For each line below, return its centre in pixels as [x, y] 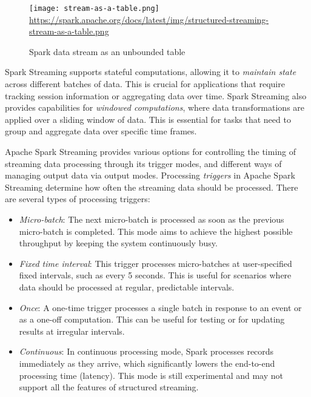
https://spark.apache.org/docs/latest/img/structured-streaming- [149, 19]
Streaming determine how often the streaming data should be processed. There [152, 187]
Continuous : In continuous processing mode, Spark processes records [146, 351]
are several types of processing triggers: [78, 199]
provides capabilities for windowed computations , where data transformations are [155, 107]
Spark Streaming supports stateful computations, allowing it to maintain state [151, 72]
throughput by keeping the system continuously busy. [118, 243]
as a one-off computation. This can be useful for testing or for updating [152, 319]
